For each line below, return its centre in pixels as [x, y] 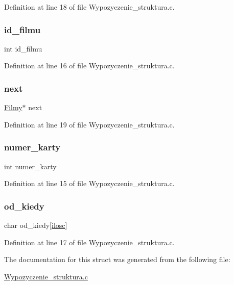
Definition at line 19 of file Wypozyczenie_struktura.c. [89, 124]
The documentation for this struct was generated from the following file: [117, 259]
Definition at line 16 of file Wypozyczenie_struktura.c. [89, 66]
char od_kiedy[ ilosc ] [36, 225]
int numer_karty [30, 166]
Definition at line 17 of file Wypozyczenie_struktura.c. [89, 242]
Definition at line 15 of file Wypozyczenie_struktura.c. [89, 183]
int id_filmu [23, 48]
